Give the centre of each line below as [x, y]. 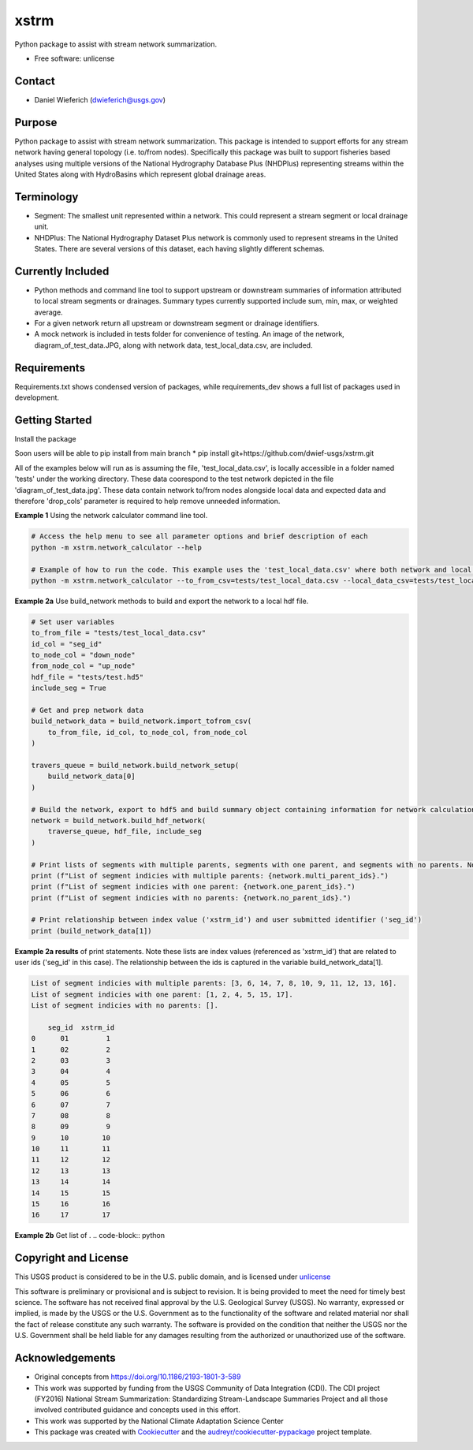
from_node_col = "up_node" [83, 666]
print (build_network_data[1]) [92, 931]
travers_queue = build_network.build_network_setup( [135, 765]
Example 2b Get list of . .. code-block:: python [90, 1236]
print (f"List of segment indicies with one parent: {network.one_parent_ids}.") [194, 887]
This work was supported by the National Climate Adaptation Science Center [159, 1421]
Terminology [47, 197]
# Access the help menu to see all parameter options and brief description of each [199, 537]
